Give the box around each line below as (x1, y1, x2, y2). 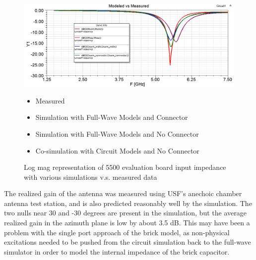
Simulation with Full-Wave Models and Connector (35, 112, 188, 122)
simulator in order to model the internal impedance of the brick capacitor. (4, 246, 230, 257)
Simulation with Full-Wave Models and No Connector (35, 128, 199, 139)
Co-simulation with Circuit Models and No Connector (35, 145, 199, 156)
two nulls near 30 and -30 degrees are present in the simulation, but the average (4, 208, 247, 218)
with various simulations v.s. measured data (24, 171, 157, 182)
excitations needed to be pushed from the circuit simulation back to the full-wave (4, 237, 251, 247)
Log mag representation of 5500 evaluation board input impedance (24, 162, 226, 172)
